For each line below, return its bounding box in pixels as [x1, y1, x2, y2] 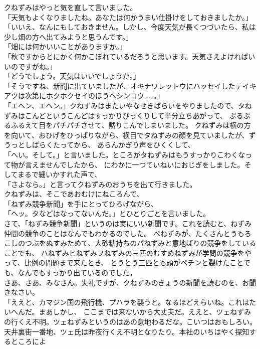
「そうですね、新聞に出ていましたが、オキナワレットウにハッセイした [4, 80, 235, 91]
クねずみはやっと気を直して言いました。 [4, 2, 137, 12]
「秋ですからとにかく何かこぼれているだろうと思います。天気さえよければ [4, 51, 248, 61]
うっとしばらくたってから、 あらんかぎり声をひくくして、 [4, 139, 195, 150]
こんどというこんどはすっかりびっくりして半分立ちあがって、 [25, 110, 227, 120]
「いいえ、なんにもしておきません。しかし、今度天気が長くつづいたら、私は [4, 22, 256, 32]
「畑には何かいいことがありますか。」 [4, 41, 127, 52]
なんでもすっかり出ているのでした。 [18, 267, 137, 278]
